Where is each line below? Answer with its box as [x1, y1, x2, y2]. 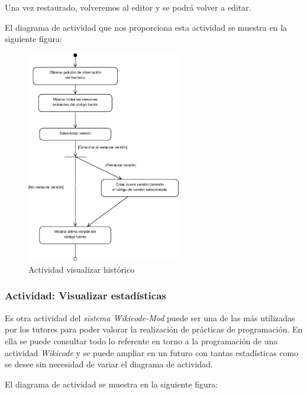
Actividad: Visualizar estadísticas [5, 288, 166, 303]
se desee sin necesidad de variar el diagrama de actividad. [5, 358, 213, 370]
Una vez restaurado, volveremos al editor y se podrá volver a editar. [5, 1, 251, 13]
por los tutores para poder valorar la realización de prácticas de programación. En [5, 323, 303, 335]
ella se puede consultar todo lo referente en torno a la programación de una [5, 334, 278, 347]
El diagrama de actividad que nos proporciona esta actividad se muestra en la [5, 21, 287, 33]
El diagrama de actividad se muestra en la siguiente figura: [5, 377, 218, 390]
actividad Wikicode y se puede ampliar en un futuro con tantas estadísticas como [5, 346, 299, 359]
